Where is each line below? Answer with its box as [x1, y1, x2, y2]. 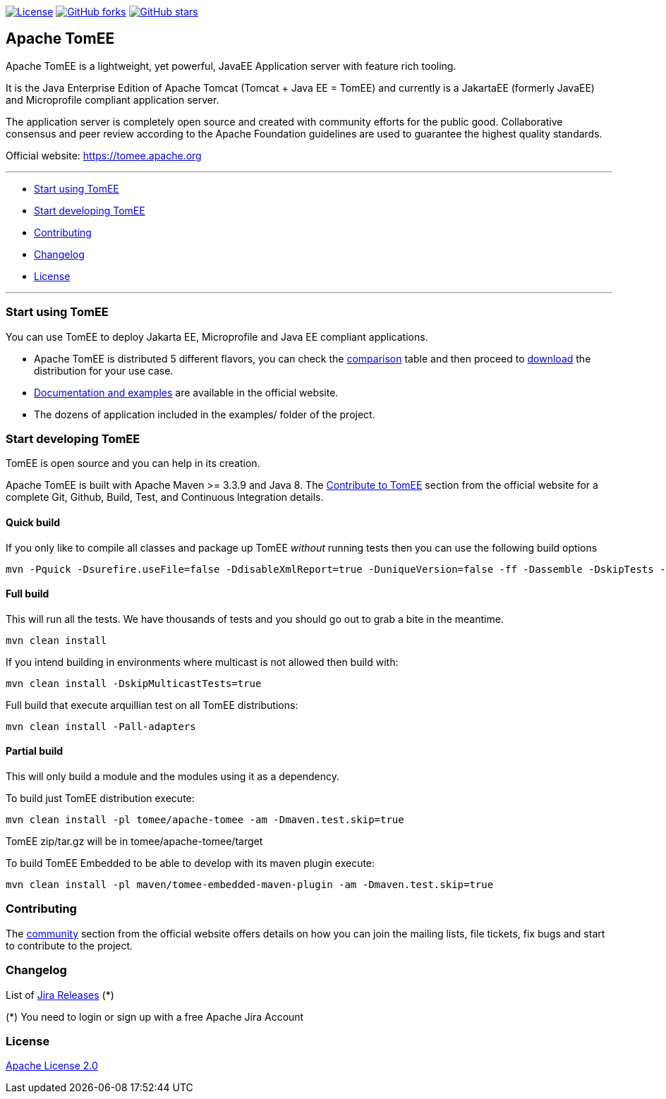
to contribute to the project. [6, 939, 133, 952]
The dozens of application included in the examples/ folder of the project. [34, 408, 375, 420]
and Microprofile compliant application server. [6, 93, 219, 106]
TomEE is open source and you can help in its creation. [6, 457, 260, 470]
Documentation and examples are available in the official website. [34, 386, 339, 399]
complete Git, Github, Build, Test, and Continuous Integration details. [6, 491, 324, 504]
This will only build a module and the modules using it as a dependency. [6, 770, 339, 782]
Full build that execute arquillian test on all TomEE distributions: [6, 698, 298, 711]
